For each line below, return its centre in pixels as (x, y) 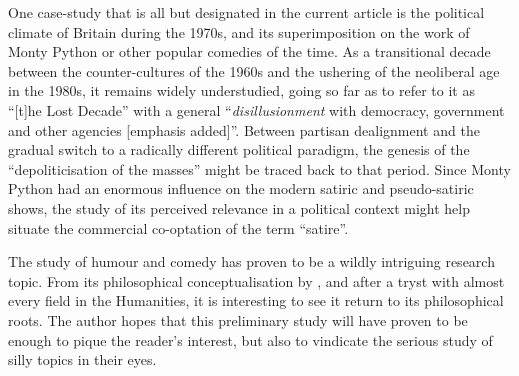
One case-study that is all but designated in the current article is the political (246, 12)
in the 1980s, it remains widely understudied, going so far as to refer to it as (241, 90)
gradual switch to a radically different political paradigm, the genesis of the (239, 149)
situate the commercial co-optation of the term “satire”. (178, 227)
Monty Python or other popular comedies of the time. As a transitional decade (249, 51)
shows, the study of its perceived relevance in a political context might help (239, 207)
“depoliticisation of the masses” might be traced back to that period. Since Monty (259, 168)
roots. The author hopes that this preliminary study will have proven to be (238, 319)
